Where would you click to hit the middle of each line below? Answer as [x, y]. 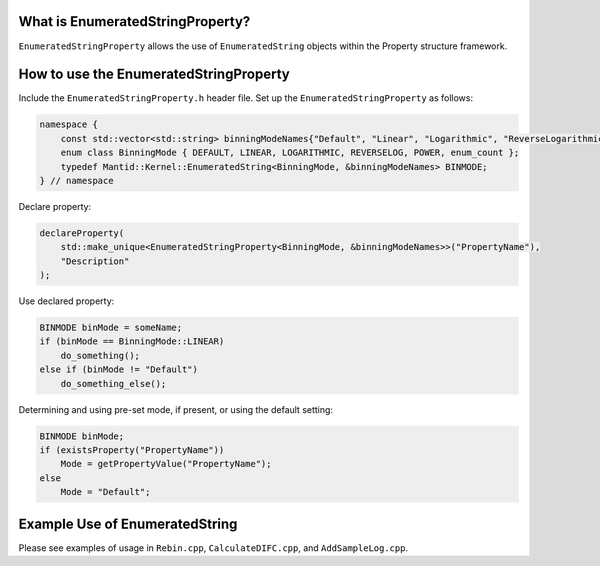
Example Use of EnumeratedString [128, 523]
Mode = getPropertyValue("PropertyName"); [166, 464]
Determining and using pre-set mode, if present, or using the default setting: [176, 409]
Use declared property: [66, 301]
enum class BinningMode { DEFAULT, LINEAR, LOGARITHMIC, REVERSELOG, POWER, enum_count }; [290, 153]
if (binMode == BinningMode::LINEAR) [132, 341]
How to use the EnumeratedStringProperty [154, 74]
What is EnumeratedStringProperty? [134, 21]
